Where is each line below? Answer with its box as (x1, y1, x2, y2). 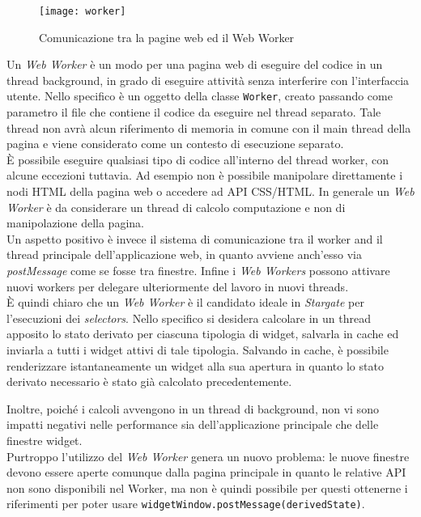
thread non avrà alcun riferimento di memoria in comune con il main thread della (6, 119, 411, 136)
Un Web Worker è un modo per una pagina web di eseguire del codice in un (6, 56, 383, 73)
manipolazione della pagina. (6, 214, 144, 231)
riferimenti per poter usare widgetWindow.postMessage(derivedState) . (6, 495, 365, 512)
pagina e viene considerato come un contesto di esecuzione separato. (6, 135, 344, 152)
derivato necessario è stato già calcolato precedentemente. (6, 373, 292, 390)
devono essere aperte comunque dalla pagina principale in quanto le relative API (6, 464, 406, 481)
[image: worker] (39, 6, 126, 17)
